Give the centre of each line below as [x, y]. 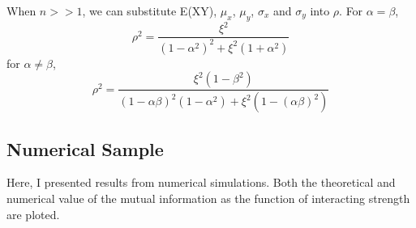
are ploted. [33, 214]
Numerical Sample [85, 148]
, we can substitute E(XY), [150, 11]
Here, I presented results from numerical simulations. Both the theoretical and [201, 182]
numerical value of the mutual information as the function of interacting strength [208, 198]
